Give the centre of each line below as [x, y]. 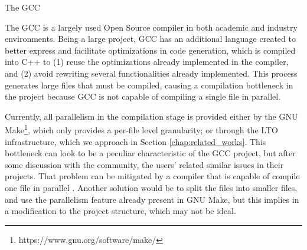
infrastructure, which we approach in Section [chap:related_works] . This [135, 141]
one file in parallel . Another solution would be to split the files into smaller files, [151, 187]
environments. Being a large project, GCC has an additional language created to [150, 39]
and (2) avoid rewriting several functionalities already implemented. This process [151, 73]
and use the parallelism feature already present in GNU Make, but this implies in [152, 199]
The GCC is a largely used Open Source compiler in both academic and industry [151, 27]
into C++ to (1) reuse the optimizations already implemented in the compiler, [147, 62]
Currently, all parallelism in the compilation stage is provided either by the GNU [151, 116]
